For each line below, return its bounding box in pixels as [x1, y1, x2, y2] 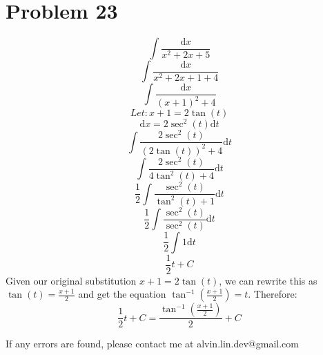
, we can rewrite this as [219, 273, 317, 287]
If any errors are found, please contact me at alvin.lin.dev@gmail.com [6, 336, 299, 351]
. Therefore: [248, 287, 297, 301]
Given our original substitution [6, 273, 137, 287]
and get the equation [78, 287, 166, 301]
